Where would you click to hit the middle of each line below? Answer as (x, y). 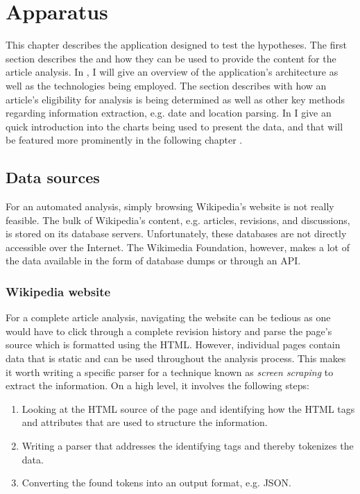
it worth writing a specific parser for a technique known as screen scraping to (170, 372)
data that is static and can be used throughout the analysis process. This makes (176, 358)
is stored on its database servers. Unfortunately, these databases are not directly (176, 233)
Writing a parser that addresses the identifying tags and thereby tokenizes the (188, 446)
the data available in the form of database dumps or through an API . (153, 261)
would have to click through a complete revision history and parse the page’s (169, 331)
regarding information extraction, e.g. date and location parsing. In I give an (169, 113)
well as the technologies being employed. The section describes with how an (166, 85)
